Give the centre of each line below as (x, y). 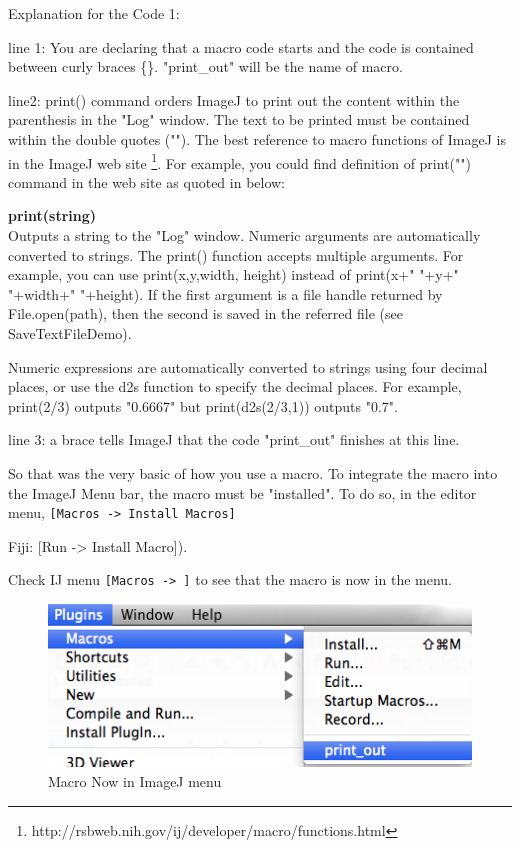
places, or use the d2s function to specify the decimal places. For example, (235, 386)
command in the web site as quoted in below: (147, 181)
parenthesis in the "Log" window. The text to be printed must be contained (239, 119)
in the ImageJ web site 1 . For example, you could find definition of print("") (239, 161)
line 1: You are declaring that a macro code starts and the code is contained (241, 46)
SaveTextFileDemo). (70, 332)
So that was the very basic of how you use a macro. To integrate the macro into (253, 472)
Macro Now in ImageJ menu (135, 781)
